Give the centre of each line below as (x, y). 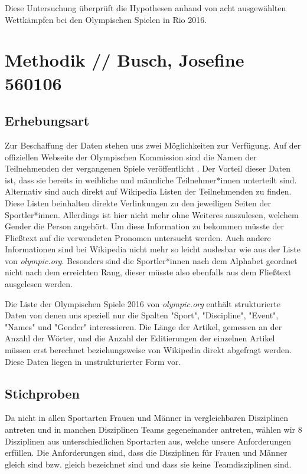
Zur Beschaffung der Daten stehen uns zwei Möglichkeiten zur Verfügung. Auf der (153, 145)
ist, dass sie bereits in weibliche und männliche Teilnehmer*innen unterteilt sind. (151, 180)
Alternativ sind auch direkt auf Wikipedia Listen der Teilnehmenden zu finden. (148, 191)
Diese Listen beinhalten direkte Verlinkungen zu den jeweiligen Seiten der (138, 203)
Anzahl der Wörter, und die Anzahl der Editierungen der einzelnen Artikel (140, 338)
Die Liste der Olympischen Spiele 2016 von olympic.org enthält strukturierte (143, 303)
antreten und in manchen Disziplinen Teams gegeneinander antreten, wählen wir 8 (153, 429)
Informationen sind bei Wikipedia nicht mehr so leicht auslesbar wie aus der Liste (153, 249)
